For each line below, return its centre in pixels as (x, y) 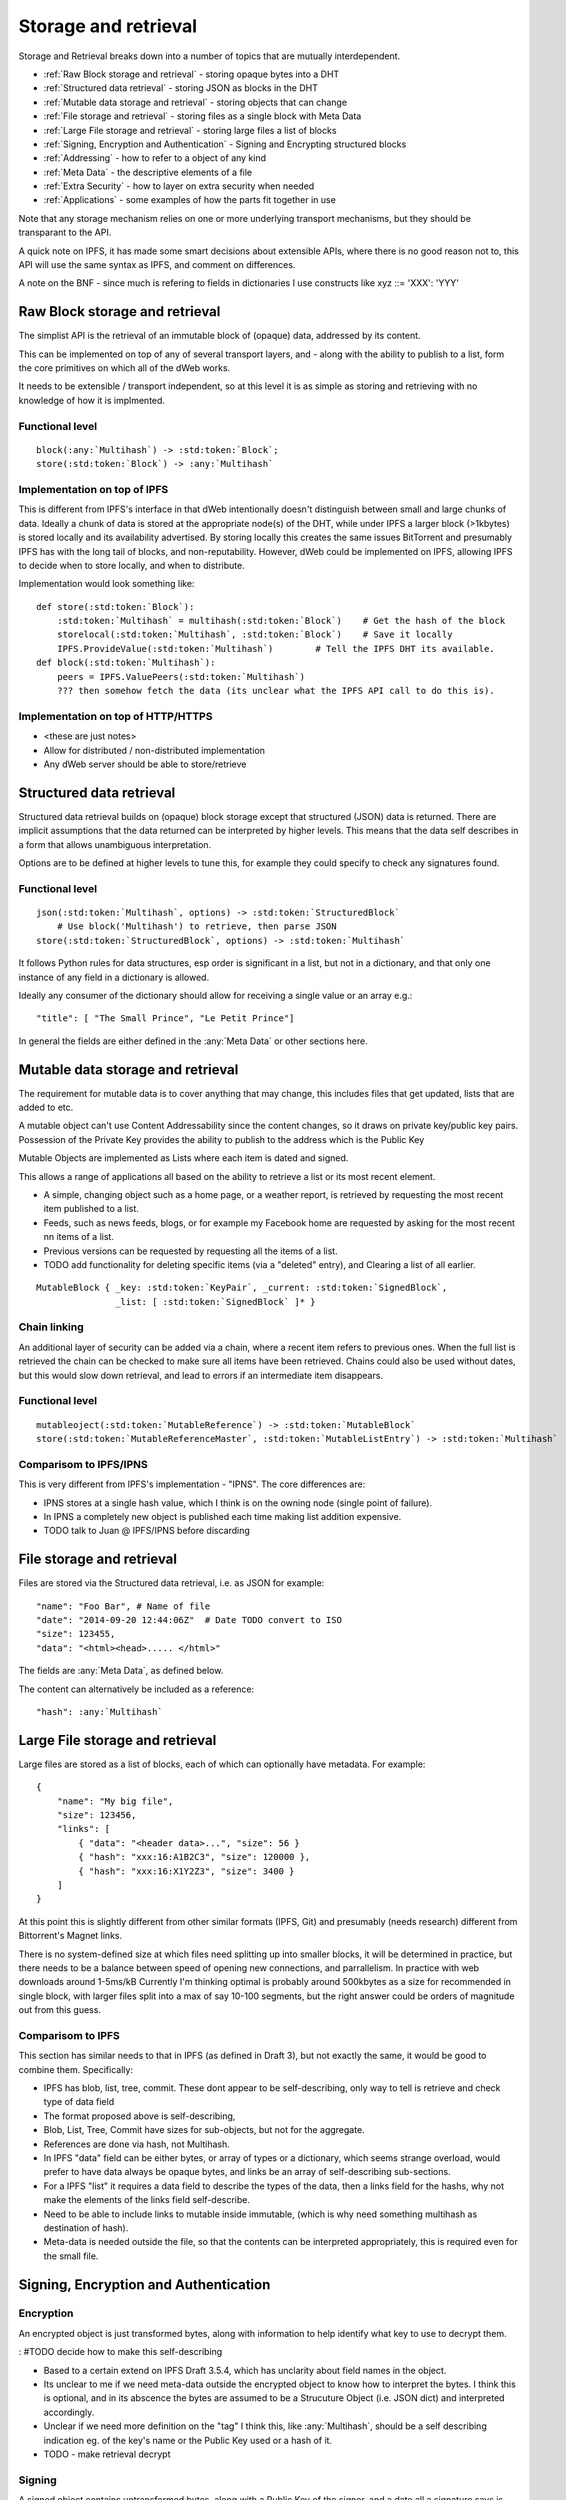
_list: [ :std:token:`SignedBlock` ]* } (215, 1301)
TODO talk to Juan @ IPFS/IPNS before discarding (146, 1531)
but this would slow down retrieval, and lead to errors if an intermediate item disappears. (201, 1375)
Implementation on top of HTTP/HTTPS (115, 716)
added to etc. (46, 1107)
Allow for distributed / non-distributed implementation (154, 750)
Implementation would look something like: (106, 584)
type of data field (79, 2102)
